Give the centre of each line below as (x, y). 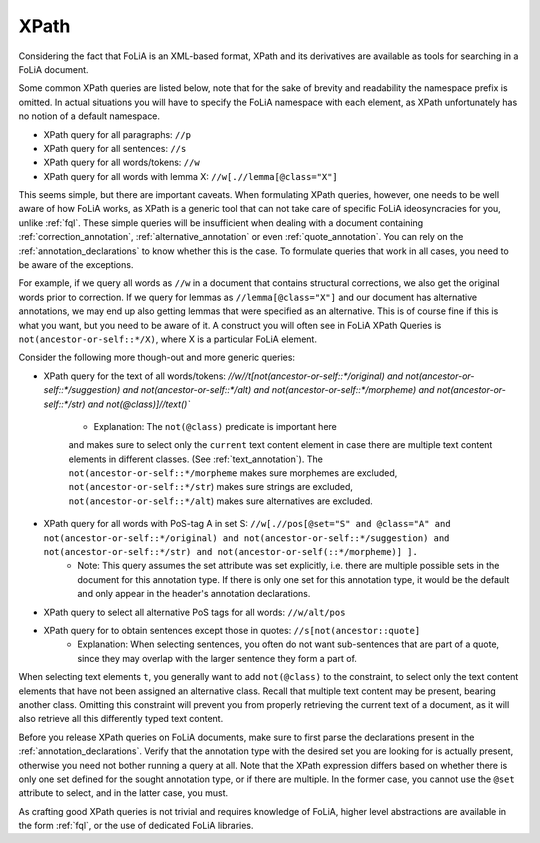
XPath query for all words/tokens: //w (121, 162)
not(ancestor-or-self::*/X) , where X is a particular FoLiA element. (167, 339)
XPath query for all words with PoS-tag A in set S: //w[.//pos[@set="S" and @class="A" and (247, 524)
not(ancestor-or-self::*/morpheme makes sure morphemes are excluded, (233, 473)
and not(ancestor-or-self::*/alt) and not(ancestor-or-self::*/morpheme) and (278, 390)
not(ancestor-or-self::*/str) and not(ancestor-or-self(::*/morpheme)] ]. (231, 552)
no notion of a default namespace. (89, 116)
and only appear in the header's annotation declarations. (194, 594)
